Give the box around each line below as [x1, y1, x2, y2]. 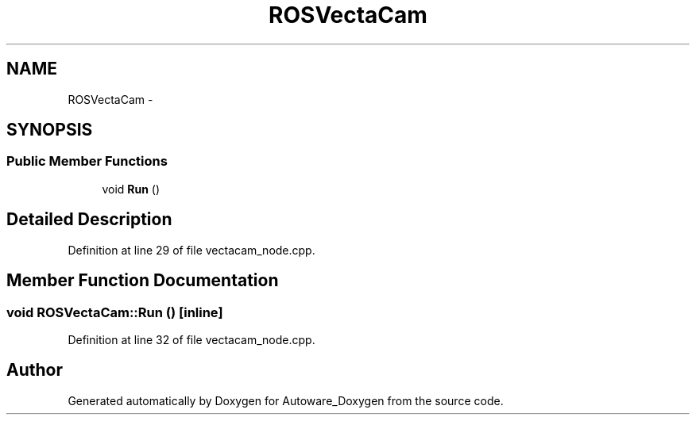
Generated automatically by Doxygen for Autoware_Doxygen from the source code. [68, 393, 504, 408]
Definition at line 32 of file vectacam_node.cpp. [68, 332, 315, 346]
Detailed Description [6, 209, 172, 230]
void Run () [102, 182, 160, 196]
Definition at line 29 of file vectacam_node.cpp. [68, 243, 315, 257]
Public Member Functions [6, 153, 168, 170]
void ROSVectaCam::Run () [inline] [6, 304, 223, 320]
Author [6, 360, 63, 381]
